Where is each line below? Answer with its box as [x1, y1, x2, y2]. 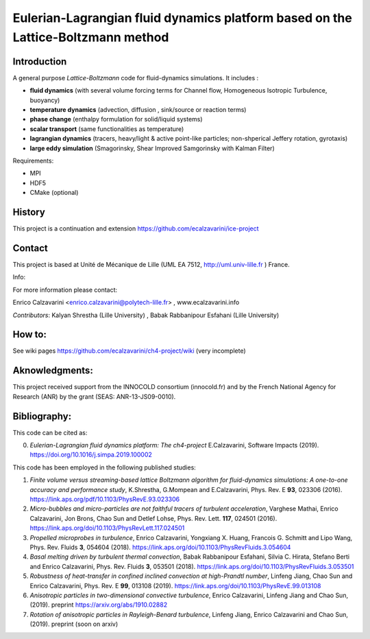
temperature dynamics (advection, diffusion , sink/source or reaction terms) [29, 106, 247, 114]
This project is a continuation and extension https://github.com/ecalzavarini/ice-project [12, 224, 260, 233]
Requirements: [12, 156, 54, 165]
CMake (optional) [29, 189, 79, 197]
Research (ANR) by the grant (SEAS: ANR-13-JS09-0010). [12, 392, 176, 401]
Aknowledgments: [12, 364, 94, 377]
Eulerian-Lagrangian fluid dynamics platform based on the [12, 10, 352, 25]
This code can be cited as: [12, 428, 88, 437]
